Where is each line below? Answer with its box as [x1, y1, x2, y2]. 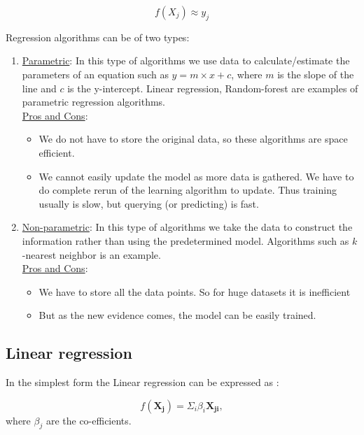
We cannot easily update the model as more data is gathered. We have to [38, 169, 354, 183]
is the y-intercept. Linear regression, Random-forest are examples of [67, 80, 358, 95]
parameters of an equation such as [22, 66, 169, 81]
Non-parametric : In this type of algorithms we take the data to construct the [22, 220, 353, 234]
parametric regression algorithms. [22, 94, 166, 109]
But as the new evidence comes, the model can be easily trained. [38, 308, 316, 322]
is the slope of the [277, 66, 354, 81]
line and [22, 80, 57, 95]
